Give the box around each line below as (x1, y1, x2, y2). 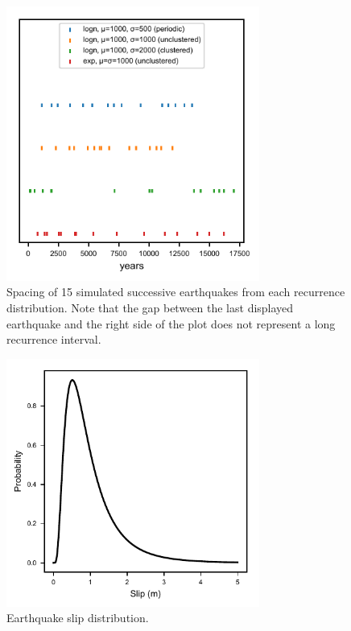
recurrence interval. (6, 331, 101, 348)
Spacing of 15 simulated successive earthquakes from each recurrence (6, 283, 345, 300)
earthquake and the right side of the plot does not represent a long (6, 315, 336, 332)
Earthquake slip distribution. (6, 609, 149, 626)
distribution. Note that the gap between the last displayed (6, 299, 294, 316)
